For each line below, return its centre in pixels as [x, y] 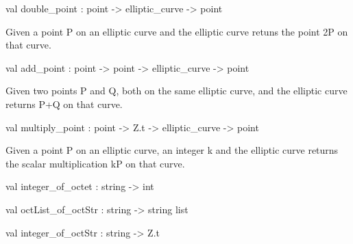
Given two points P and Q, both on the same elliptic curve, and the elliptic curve [176, 91]
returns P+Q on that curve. [64, 104]
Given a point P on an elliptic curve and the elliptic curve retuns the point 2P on [177, 31]
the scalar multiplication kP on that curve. [95, 163]
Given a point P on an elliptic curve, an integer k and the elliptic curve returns [172, 150]
